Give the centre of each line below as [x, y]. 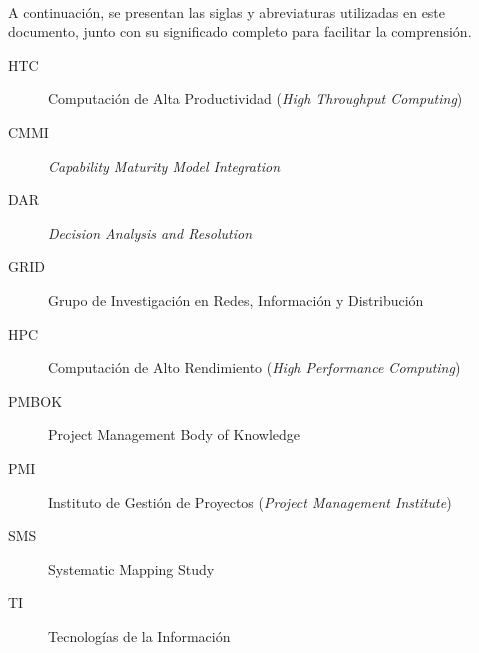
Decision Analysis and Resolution [150, 232]
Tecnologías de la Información [139, 635]
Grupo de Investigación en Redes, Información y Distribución [236, 299]
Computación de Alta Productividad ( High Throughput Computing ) [255, 98]
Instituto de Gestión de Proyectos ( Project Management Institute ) [250, 501]
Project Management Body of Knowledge [174, 434]
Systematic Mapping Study [131, 568]
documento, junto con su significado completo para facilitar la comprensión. [240, 31]
